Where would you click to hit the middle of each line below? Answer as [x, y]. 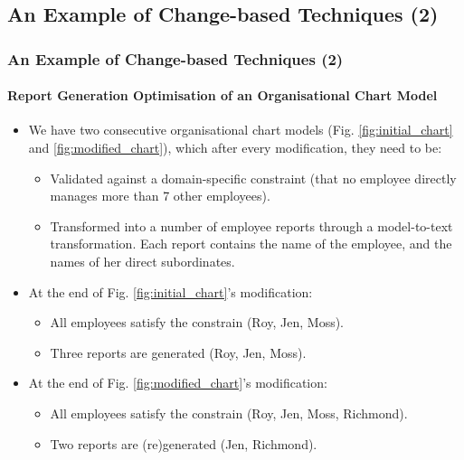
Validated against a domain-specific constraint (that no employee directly [253, 178]
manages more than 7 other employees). [160, 196]
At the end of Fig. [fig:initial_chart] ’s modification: [170, 291]
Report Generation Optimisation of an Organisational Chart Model [223, 95]
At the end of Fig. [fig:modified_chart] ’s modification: [178, 383]
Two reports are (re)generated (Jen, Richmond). [184, 443]
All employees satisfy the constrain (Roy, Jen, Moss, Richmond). [229, 413]
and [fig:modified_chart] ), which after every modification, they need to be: [235, 148]
